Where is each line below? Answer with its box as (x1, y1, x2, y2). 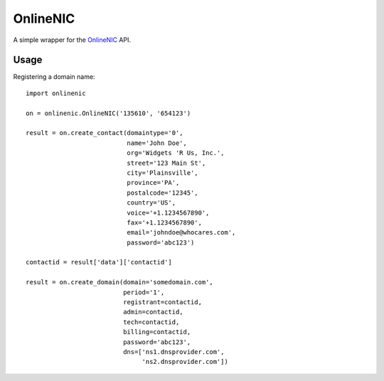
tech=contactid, (123, 318, 180, 326)
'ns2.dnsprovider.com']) (142, 358, 229, 366)
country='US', (127, 199, 176, 207)
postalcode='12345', (127, 188, 198, 197)
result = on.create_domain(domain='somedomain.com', (26, 278, 213, 286)
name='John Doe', (127, 139, 188, 147)
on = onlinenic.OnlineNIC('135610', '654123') (26, 109, 191, 117)
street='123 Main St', (127, 159, 206, 167)
